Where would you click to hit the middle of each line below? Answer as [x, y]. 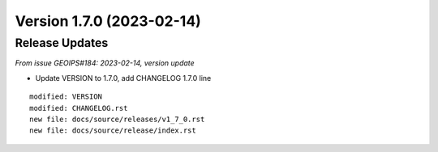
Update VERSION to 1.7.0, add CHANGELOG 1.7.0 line [123, 78]
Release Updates [62, 43]
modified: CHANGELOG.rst [79, 108]
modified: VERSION [66, 97]
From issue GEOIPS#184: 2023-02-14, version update [105, 63]
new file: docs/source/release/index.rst [113, 131]
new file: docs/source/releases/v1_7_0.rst [117, 119]
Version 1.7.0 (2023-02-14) [108, 21]
